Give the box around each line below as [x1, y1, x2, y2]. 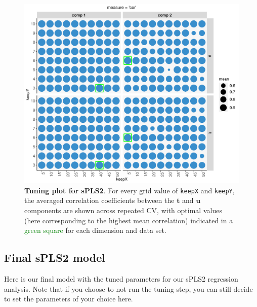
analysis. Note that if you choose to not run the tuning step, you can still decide [4, 283, 253, 294]
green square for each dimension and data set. [24, 225, 166, 235]
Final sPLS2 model [4, 250, 105, 265]
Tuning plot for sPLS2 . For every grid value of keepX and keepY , [24, 185, 235, 195]
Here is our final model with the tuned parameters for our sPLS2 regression [4, 274, 238, 284]
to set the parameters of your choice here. [4, 293, 133, 304]
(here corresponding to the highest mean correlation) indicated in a [24, 215, 233, 225]
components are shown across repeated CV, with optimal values [24, 205, 222, 216]
